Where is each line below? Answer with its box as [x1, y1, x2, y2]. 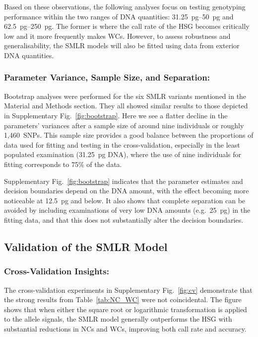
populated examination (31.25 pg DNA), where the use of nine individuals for [4, 149, 242, 160]
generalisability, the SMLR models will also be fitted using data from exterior [4, 40, 240, 51]
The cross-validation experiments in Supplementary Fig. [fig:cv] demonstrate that [4, 284, 253, 295]
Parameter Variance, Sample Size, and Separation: [4, 71, 210, 84]
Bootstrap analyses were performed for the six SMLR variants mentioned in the [4, 90, 247, 101]
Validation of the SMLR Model [4, 239, 168, 254]
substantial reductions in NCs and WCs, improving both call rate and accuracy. [4, 323, 247, 334]
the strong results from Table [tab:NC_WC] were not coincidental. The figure [4, 294, 242, 305]
